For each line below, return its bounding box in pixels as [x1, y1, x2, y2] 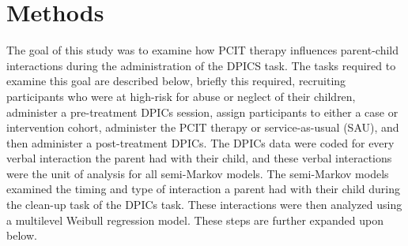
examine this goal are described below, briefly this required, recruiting [6, 73, 346, 89]
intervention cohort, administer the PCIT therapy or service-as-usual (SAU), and [6, 119, 399, 136]
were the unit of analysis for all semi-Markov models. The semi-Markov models [6, 165, 389, 181]
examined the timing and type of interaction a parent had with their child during [6, 181, 400, 197]
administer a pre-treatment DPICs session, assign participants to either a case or [6, 103, 399, 120]
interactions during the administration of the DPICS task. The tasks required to [6, 57, 396, 73]
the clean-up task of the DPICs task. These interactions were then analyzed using [6, 196, 402, 213]
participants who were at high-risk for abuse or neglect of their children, [6, 88, 356, 104]
